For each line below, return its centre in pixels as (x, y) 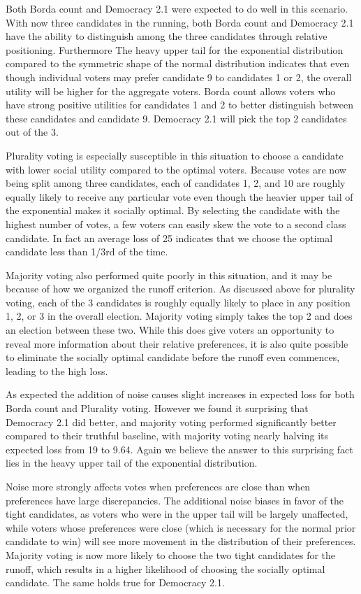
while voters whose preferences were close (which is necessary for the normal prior (181, 527)
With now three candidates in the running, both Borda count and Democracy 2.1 (180, 22)
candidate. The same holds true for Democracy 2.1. (115, 582)
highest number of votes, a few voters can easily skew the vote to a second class (176, 224)
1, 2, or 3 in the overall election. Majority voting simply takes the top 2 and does (179, 316)
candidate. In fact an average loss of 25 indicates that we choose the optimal (169, 238)
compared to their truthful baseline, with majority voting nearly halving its (167, 436)
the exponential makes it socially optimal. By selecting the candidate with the (173, 210)
